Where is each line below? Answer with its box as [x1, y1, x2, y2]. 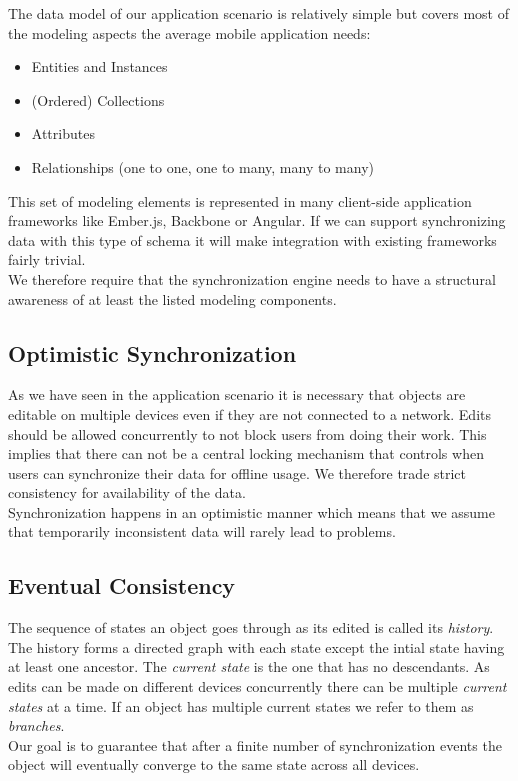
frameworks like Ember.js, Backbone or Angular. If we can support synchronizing [8, 210, 506, 231]
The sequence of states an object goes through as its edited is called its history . [8, 617, 494, 638]
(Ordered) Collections [31, 89, 165, 110]
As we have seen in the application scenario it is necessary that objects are [8, 384, 466, 405]
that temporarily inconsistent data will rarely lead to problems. [8, 521, 396, 542]
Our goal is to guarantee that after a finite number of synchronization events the [8, 734, 502, 755]
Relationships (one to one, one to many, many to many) [31, 156, 374, 177]
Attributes [31, 123, 95, 144]
